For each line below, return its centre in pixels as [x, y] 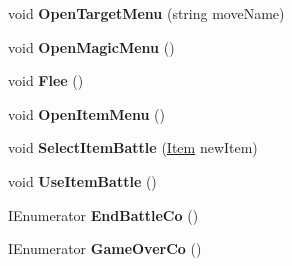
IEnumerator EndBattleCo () [103, 214]
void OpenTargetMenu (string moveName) [146, 13]
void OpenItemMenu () [86, 113]
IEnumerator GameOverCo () [105, 248]
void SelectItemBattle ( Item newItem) [133, 147]
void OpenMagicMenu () [91, 46]
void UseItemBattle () [82, 180]
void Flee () [46, 80]
